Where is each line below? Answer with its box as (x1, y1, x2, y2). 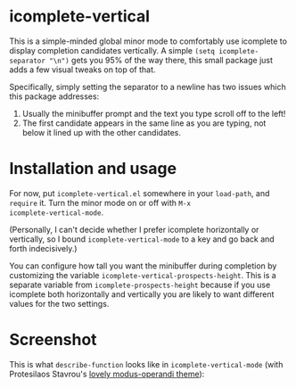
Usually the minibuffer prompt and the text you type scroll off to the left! (21, 108, 286, 119)
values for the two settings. (9, 298, 110, 309)
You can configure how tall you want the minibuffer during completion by (9, 260, 277, 271)
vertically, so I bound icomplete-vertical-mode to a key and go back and (9, 234, 275, 244)
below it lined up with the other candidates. (21, 127, 181, 137)
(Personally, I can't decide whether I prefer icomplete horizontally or (9, 224, 259, 235)
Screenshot (9, 330, 97, 350)
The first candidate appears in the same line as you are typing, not (21, 118, 267, 128)
